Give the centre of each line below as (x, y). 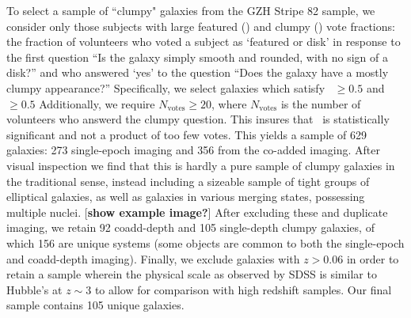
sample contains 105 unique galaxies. (95, 305)
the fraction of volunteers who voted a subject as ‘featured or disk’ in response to (204, 42)
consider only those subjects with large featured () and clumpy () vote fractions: (201, 26)
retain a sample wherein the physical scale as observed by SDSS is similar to (192, 274)
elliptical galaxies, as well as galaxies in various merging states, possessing (186, 197)
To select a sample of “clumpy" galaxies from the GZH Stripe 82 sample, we (191, 10)
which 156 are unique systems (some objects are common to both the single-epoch (205, 242)
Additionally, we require (97, 103)
